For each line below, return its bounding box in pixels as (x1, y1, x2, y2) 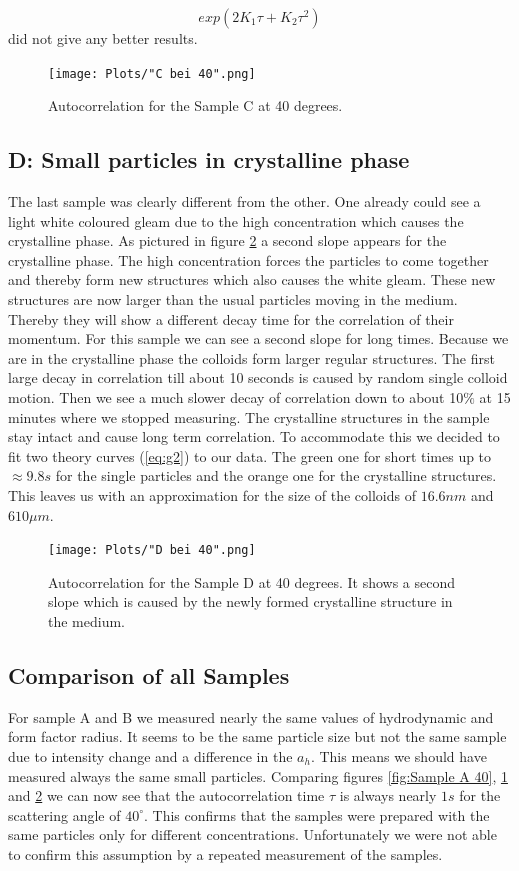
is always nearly (339, 785, 437, 806)
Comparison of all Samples (8, 659, 290, 690)
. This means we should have (310, 745, 487, 766)
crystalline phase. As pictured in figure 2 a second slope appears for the (8, 230, 447, 251)
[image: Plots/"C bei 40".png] (48, 66, 256, 81)
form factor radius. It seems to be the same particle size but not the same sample (8, 726, 507, 747)
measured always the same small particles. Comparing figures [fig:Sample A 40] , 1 (8, 765, 508, 786)
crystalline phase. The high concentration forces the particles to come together (8, 249, 489, 270)
